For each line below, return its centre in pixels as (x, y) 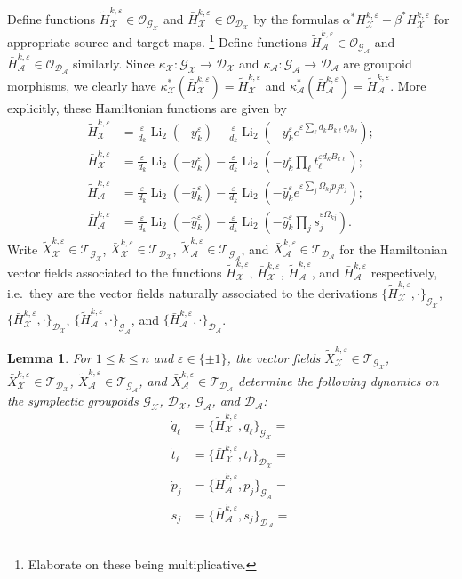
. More (408, 85)
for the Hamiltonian (394, 249)
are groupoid (378, 63)
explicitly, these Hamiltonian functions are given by (147, 107)
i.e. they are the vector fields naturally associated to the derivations (192, 292)
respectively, (404, 272)
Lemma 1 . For (49, 357)
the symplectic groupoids (73, 401)
